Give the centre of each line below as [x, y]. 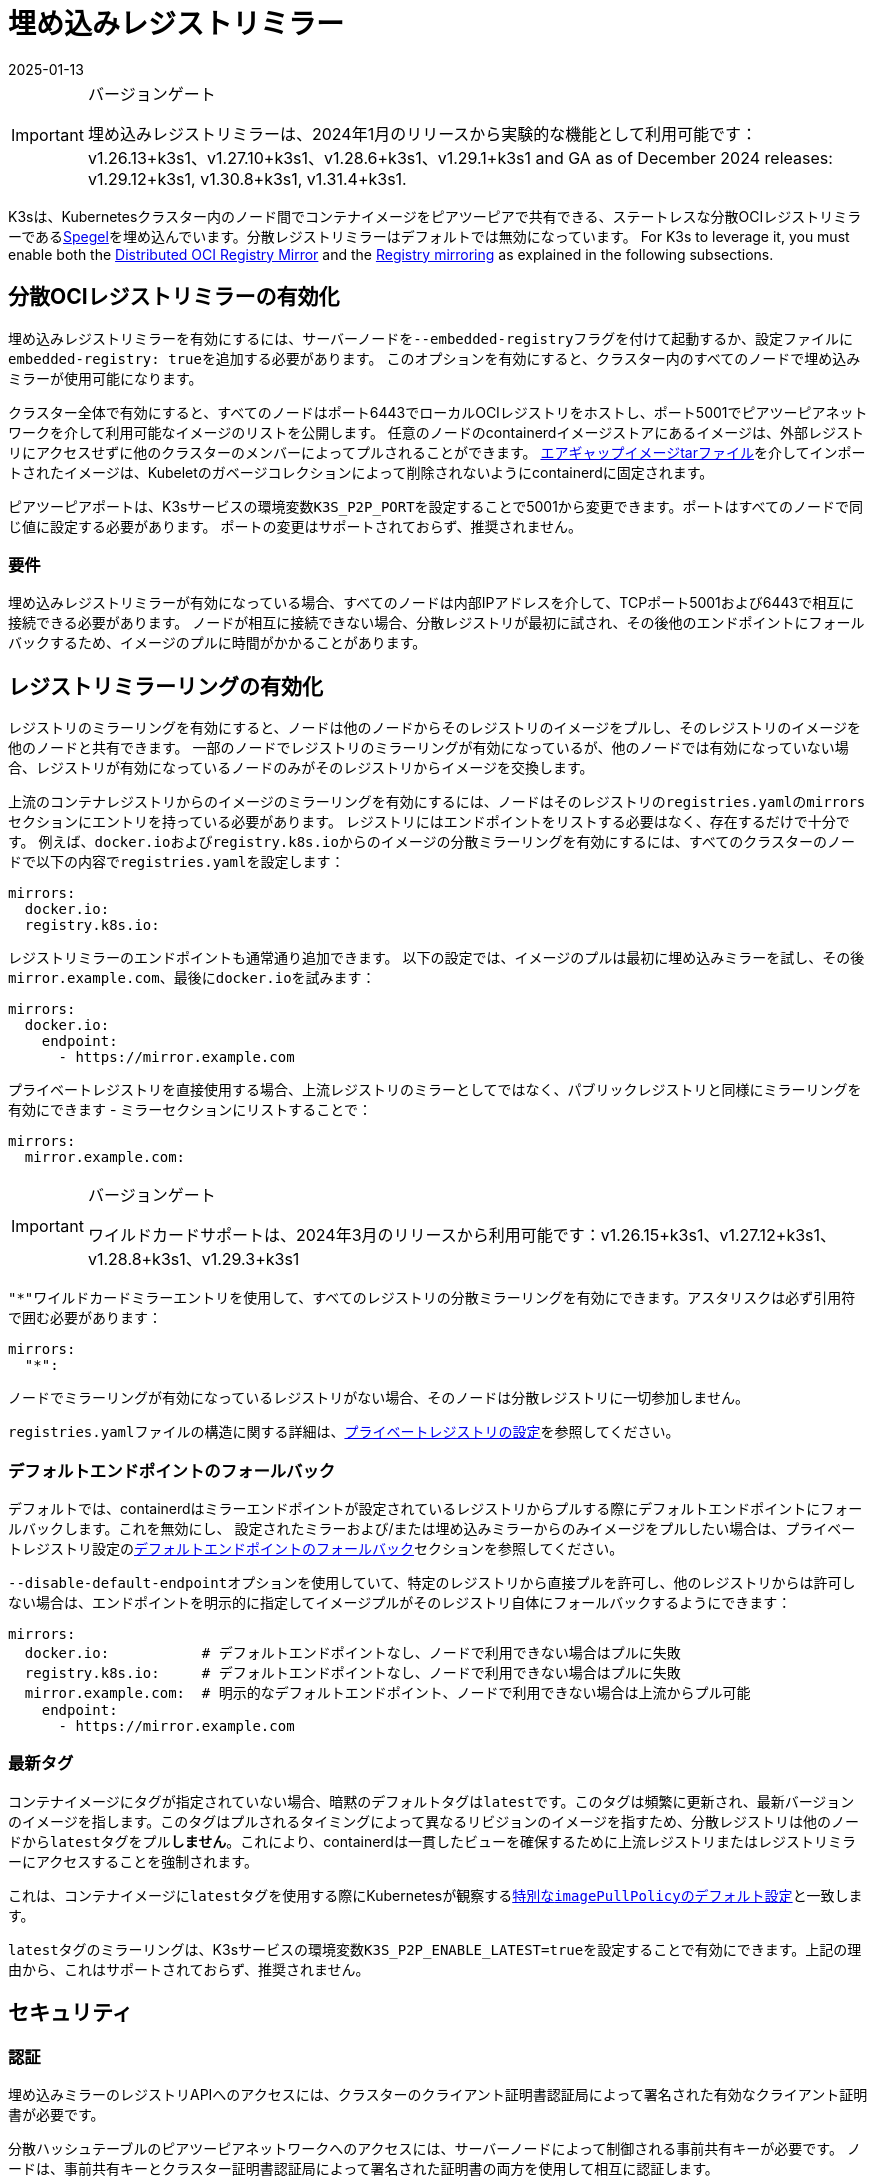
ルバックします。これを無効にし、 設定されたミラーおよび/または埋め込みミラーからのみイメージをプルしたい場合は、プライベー [432, 1528]
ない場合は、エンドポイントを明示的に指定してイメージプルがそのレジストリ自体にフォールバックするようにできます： [400, 1602]
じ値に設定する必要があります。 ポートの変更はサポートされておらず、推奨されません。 [295, 526]
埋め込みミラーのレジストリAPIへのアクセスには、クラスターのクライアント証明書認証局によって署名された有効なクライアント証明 [438, 2094]
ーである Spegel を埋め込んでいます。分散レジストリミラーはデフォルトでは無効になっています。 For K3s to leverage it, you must [429, 236]
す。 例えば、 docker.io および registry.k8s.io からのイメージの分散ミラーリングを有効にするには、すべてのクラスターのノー [431, 842]
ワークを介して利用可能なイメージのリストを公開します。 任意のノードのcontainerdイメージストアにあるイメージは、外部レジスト [436, 432]
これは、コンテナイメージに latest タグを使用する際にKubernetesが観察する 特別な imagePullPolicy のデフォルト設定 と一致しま [435, 1895]
